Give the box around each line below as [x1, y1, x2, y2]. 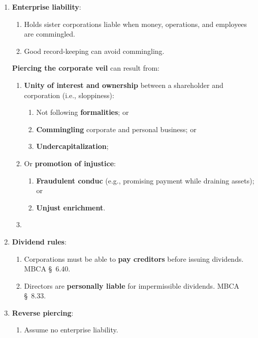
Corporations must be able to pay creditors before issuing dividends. [24, 253, 244, 264]
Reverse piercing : [12, 307, 74, 318]
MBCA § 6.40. [24, 263, 71, 274]
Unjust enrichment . [36, 202, 106, 212]
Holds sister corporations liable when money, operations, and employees [24, 18, 247, 29]
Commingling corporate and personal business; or [36, 124, 197, 134]
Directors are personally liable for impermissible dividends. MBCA [24, 280, 240, 291]
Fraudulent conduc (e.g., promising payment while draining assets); [36, 175, 254, 186]
